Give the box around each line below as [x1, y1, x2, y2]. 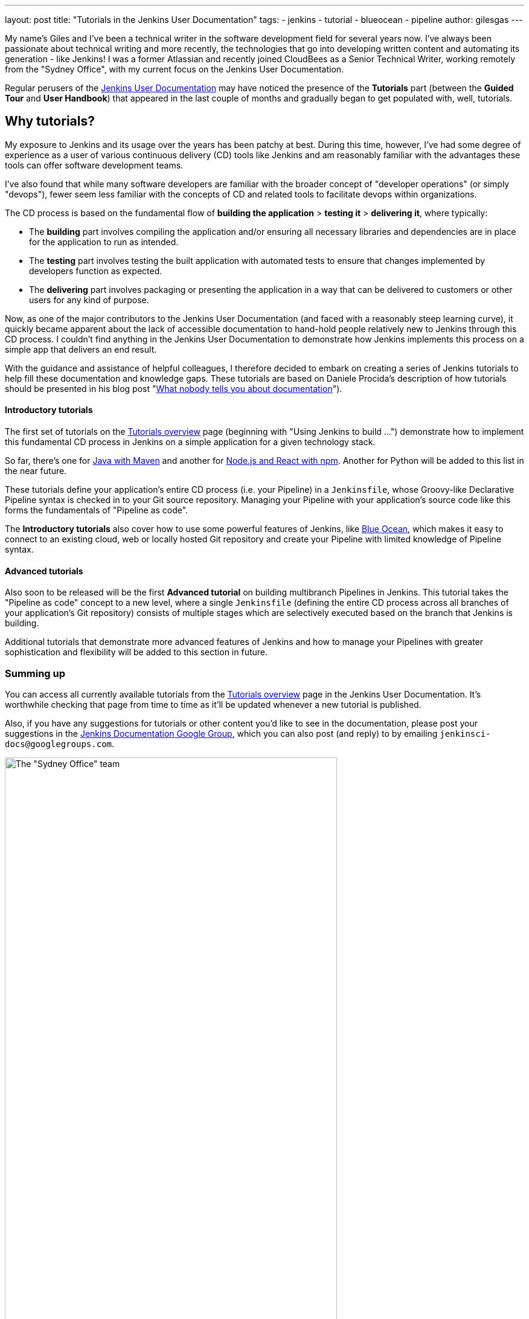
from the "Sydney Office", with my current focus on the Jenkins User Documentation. [5, 64, 344, 74]
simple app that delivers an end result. [5, 344, 157, 355]
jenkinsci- [440, 729, 491, 739]
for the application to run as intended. [29, 236, 179, 247]
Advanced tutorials [5, 565, 83, 576]
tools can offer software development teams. [5, 159, 184, 170]
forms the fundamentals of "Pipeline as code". [5, 505, 188, 516]
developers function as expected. [29, 265, 162, 276]
